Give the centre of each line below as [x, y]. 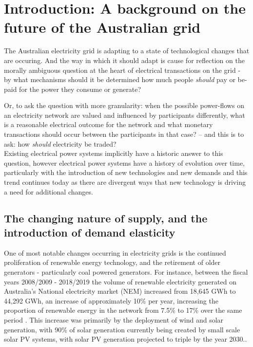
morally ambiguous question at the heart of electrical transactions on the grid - [122, 70]
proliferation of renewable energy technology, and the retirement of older [112, 262]
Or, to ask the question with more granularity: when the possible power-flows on [124, 105]
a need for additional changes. [49, 191]
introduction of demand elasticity [90, 232]
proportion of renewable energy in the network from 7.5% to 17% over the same [123, 310]
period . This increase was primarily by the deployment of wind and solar [114, 319]
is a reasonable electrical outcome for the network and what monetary [108, 124]
